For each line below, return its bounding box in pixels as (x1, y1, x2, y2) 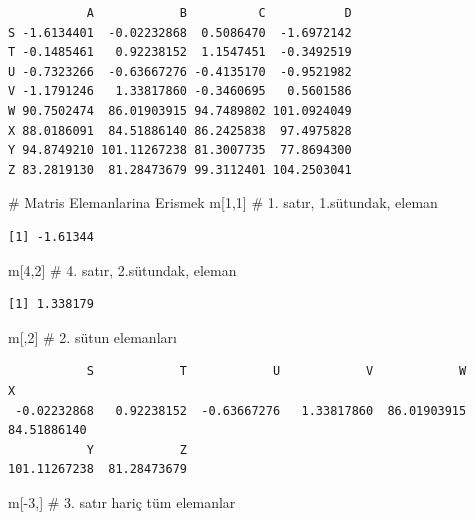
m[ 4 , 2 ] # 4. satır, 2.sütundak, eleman (8, 259, 237, 280)
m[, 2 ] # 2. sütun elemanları (8, 326, 177, 347)
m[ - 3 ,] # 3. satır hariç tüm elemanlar (8, 491, 236, 512)
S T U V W (86, 364, 467, 379)
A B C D (86, 6, 352, 20)
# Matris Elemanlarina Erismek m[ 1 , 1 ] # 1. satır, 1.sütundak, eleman (8, 192, 438, 213)
